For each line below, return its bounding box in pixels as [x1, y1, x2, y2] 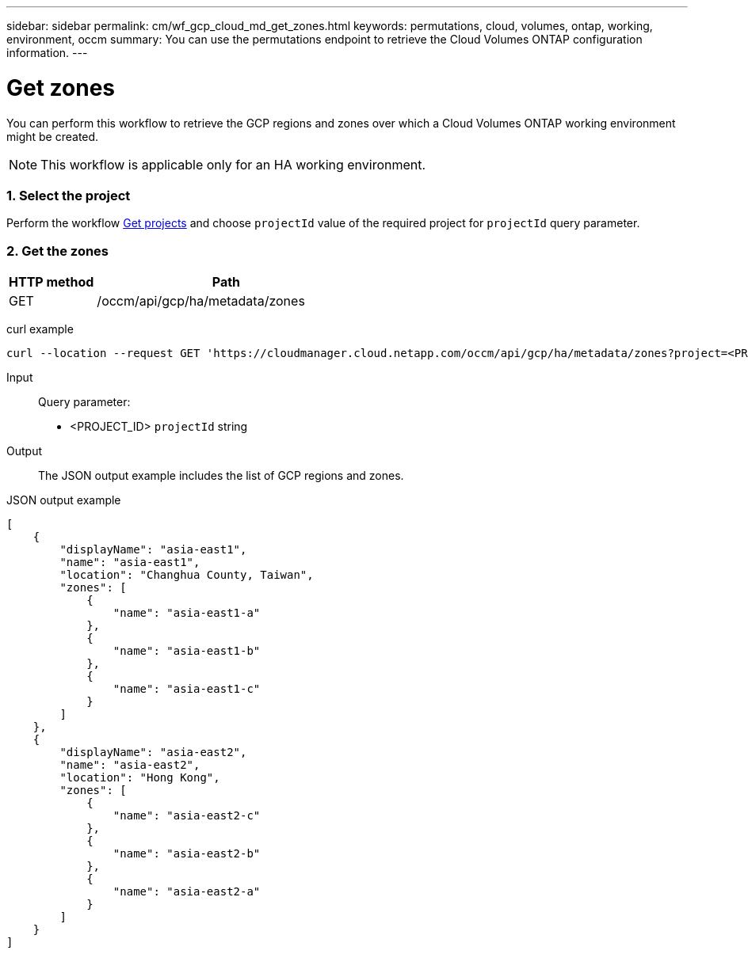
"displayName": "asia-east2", [59, 746, 247, 758]
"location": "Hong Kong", [59, 771, 220, 784]
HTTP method [9, 274, 94, 290]
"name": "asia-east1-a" [113, 606, 261, 619]
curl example [6, 322, 74, 336]
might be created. [6, 129, 99, 143]
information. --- [6, 46, 88, 59]
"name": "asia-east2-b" [113, 847, 261, 860]
